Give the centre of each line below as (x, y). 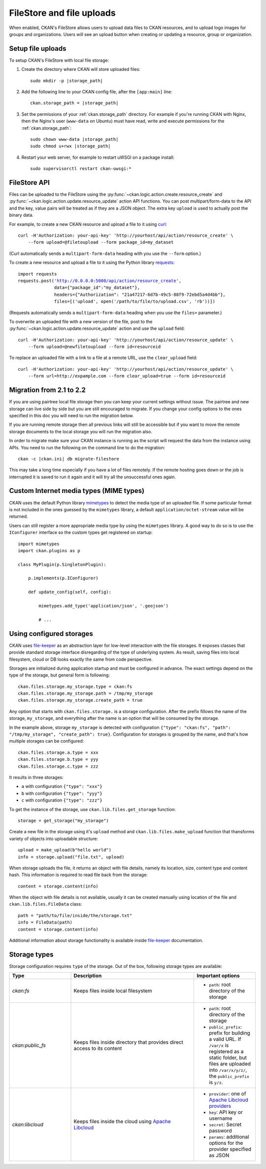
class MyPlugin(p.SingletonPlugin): (62, 564)
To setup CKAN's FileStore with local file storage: (59, 60)
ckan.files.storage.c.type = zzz (58, 766)
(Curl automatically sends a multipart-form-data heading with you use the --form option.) (105, 253)
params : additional (229, 1137)
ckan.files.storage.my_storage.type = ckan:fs (75, 686)
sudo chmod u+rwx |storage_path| (70, 146)
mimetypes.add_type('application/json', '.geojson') (103, 606)
